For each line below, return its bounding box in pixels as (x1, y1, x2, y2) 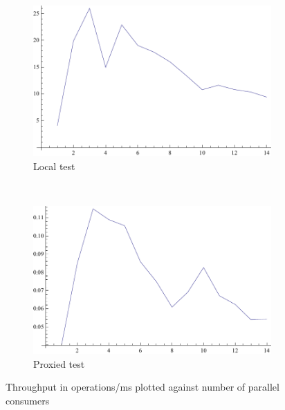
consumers (6, 393, 50, 408)
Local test (33, 158, 75, 173)
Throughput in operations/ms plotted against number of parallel (6, 380, 279, 394)
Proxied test (33, 356, 85, 371)
